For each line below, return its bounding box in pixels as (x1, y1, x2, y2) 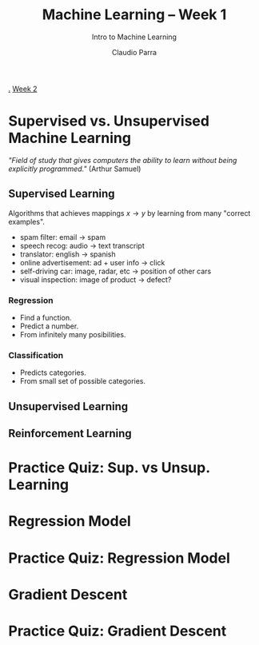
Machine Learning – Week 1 (42, 6, 227, 24)
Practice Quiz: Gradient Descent (8, 622, 227, 640)
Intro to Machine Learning (91, 32, 177, 42)
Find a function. (19, 313, 72, 322)
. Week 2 (8, 84, 38, 94)
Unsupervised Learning (8, 400, 129, 413)
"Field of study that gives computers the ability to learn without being (8, 155, 237, 165)
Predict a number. (19, 321, 79, 331)
